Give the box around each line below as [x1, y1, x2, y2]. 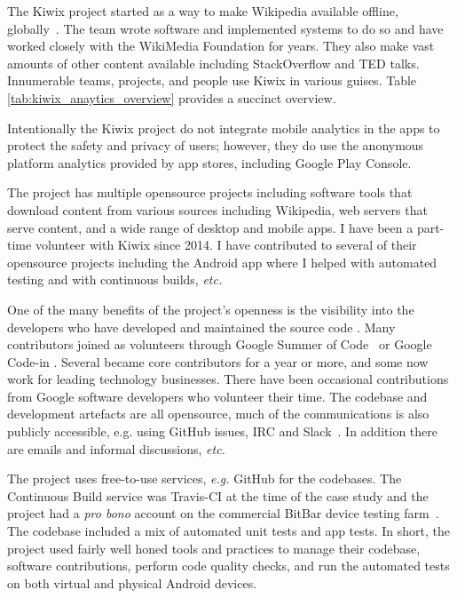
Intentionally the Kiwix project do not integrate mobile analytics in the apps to [7, 118, 440, 137]
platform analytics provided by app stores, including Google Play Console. [7, 153, 412, 171]
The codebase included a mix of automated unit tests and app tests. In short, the [7, 522, 451, 540]
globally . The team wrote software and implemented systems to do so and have [7, 19, 444, 37]
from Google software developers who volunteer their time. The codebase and [7, 387, 428, 405]
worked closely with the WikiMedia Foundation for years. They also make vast [7, 36, 435, 55]
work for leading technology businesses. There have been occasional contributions [7, 370, 449, 388]
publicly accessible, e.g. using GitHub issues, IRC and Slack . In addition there [7, 422, 437, 441]
